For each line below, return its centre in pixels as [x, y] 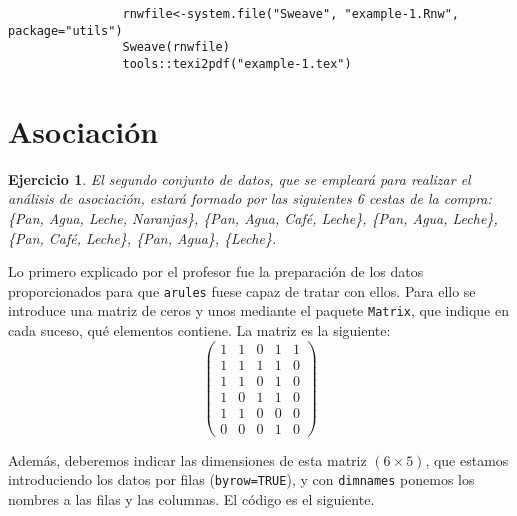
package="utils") [65, 30]
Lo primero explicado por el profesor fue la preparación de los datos [216, 271]
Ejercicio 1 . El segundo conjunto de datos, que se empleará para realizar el [239, 178]
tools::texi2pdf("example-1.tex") [237, 63]
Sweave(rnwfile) [176, 47]
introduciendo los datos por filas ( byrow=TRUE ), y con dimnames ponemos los [241, 479]
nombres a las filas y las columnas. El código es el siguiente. [191, 499]
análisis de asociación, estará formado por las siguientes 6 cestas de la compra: [250, 198]
